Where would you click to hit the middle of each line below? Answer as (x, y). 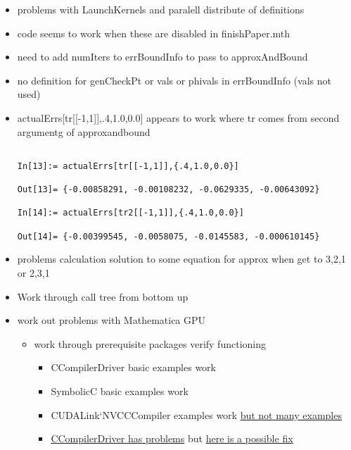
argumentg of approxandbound (84, 131)
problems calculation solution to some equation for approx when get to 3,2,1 (181, 259)
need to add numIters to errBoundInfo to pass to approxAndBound (162, 57)
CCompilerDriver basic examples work (133, 367)
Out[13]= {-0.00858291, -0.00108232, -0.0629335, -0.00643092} (168, 190)
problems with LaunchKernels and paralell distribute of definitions (161, 9)
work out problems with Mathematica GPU (111, 320)
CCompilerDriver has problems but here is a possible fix (172, 438)
